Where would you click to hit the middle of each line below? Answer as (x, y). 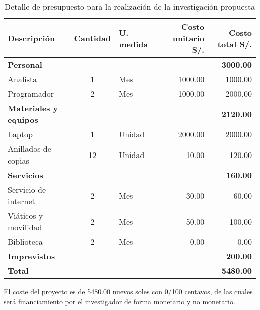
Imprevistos (32, 256)
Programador (31, 94)
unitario (189, 38)
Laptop (21, 134)
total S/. (235, 44)
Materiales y (33, 108)
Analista (23, 79)
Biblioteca (26, 242)
